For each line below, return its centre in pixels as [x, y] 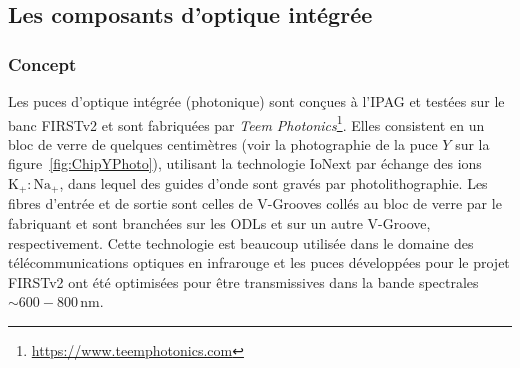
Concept [42, 63]
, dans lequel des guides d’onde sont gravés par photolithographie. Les [273, 183]
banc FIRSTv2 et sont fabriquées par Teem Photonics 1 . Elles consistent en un [246, 123]
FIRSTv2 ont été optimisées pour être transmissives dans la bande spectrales [243, 281]
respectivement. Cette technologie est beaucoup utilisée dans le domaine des [241, 242]
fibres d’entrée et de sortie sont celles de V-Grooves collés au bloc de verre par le [255, 203]
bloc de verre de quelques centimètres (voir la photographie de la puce [223, 143]
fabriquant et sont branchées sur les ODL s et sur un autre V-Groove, [219, 223]
